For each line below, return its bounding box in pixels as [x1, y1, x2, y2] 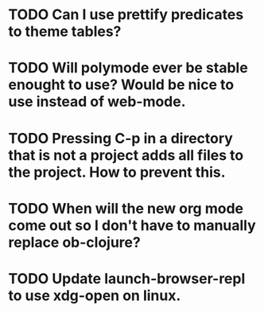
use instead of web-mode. [8, 93, 186, 111]
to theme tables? [8, 22, 122, 41]
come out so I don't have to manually [8, 216, 256, 234]
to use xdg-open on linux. [8, 287, 181, 304]
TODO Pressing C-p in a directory [8, 129, 233, 147]
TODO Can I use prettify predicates [8, 6, 244, 24]
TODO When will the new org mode [8, 199, 244, 217]
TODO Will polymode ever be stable [8, 59, 248, 77]
